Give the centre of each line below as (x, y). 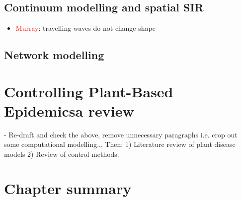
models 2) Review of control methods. (62, 154)
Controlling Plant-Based (89, 91)
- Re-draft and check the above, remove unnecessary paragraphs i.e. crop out (121, 134)
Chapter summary (68, 188)
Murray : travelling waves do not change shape (85, 28)
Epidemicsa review (69, 110)
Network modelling (54, 55)
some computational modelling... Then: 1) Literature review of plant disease (120, 144)
